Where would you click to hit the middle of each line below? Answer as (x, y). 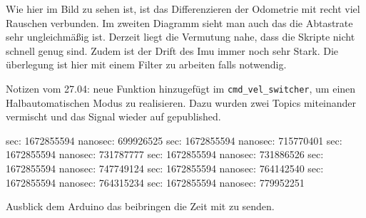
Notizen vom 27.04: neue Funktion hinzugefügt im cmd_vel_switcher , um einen (181, 88)
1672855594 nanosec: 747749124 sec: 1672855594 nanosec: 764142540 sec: (165, 168)
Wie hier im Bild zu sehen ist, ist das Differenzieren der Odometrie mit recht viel (183, 9)
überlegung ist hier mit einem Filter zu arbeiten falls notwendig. (146, 64)
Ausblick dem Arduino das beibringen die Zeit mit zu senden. (140, 206)
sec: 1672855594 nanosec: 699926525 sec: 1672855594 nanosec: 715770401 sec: (174, 140)
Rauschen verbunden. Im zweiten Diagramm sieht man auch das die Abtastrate (179, 22)
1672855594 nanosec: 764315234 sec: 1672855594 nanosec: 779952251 (155, 182)
